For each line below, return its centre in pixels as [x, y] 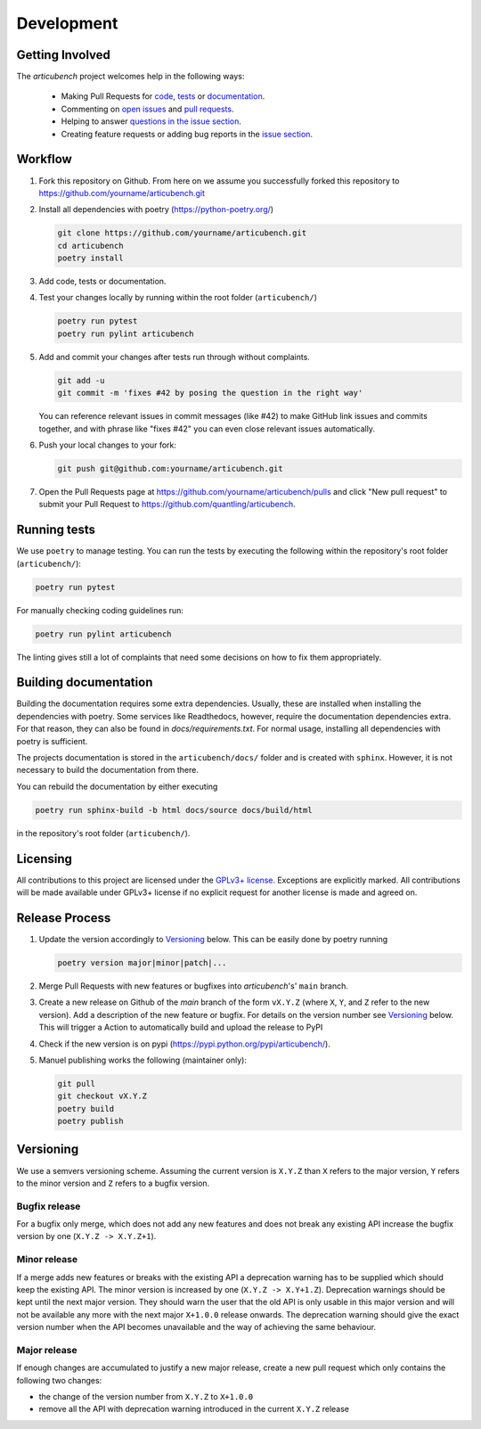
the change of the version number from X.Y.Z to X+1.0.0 [146, 1397]
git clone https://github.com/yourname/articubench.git [182, 233]
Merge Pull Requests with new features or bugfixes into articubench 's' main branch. [194, 986]
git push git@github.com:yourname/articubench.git [171, 468]
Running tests [56, 530]
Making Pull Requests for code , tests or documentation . [163, 96]
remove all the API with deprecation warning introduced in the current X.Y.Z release [194, 1409]
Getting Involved [63, 55]
